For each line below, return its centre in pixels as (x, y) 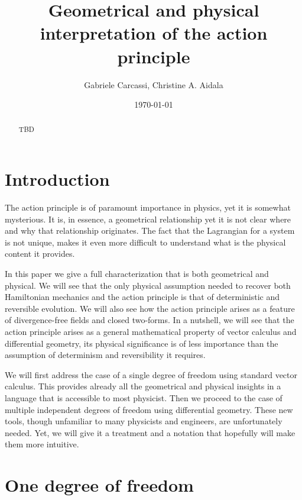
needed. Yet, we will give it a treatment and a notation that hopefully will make (150, 432)
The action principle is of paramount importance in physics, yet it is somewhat (148, 207)
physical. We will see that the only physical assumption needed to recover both (148, 285)
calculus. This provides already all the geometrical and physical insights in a (143, 386)
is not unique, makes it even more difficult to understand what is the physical (145, 242)
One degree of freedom (99, 485)
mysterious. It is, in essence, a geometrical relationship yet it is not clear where (148, 219)
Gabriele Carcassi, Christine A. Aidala (154, 84)
